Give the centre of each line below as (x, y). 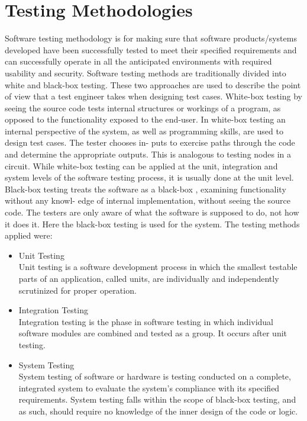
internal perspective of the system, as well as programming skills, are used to (144, 131)
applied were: (29, 235)
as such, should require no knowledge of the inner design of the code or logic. (158, 411)
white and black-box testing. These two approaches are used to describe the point (153, 84)
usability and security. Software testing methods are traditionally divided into (146, 73)
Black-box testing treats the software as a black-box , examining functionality (146, 189)
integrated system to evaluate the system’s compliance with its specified (149, 388)
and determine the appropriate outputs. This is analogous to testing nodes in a (148, 154)
